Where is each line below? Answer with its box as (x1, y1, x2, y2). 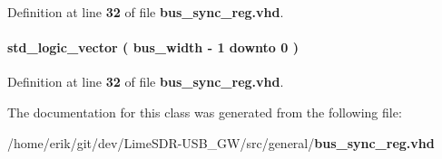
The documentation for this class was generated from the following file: (7, 102, 402, 121)
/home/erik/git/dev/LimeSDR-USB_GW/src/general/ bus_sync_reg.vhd (7, 133, 435, 152)
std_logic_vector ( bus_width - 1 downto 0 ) (7, 38, 299, 57)
